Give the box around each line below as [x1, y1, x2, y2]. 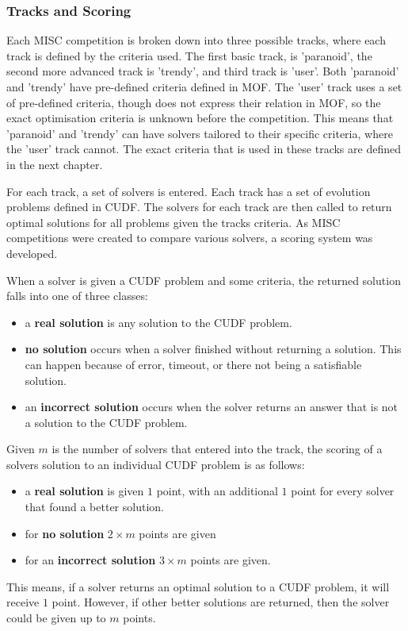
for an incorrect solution [25, 552, 156, 568]
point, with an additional [156, 483, 278, 499]
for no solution [25, 525, 105, 541]
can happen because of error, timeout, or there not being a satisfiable [25, 356, 362, 372]
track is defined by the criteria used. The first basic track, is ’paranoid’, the [6, 47, 372, 63]
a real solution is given [25, 483, 144, 499]
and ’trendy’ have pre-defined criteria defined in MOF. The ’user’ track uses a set [6, 79, 402, 94]
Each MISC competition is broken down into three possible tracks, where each [6, 32, 386, 48]
